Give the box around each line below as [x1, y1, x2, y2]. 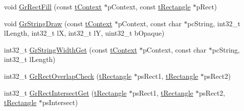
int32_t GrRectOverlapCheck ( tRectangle [4, 70, 132, 81]
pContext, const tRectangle [107, 1, 191, 11]
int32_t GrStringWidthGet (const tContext [4, 44, 137, 55]
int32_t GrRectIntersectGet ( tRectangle [4, 87, 127, 98]
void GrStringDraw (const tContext [4, 18, 113, 28]
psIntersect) [42, 97, 78, 108]
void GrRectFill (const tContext [4, 1, 102, 11]
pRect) [196, 1, 217, 11]
